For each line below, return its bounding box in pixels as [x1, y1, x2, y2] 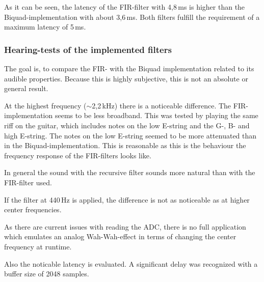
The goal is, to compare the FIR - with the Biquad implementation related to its [4, 63, 254, 73]
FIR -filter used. [4, 177, 52, 187]
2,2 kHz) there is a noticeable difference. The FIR [92, 100, 246, 110]
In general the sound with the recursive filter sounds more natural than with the [4, 167, 255, 178]
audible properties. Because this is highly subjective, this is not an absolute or [4, 73, 248, 83]
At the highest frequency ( [4, 100, 87, 110]
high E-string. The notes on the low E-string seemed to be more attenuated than [4, 130, 257, 140]
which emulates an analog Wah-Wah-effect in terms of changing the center [4, 231, 236, 242]
